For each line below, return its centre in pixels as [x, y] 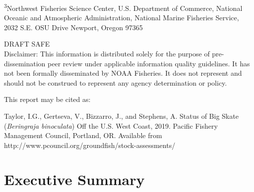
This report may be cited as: [47, 99]
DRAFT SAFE [27, 44]
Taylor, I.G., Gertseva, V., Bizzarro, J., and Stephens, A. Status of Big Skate [121, 116]
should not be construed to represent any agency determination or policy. [116, 82]
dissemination [25, 63]
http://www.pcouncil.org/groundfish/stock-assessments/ [90, 145]
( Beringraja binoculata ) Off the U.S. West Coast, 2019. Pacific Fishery [111, 125]
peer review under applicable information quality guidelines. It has [149, 63]
